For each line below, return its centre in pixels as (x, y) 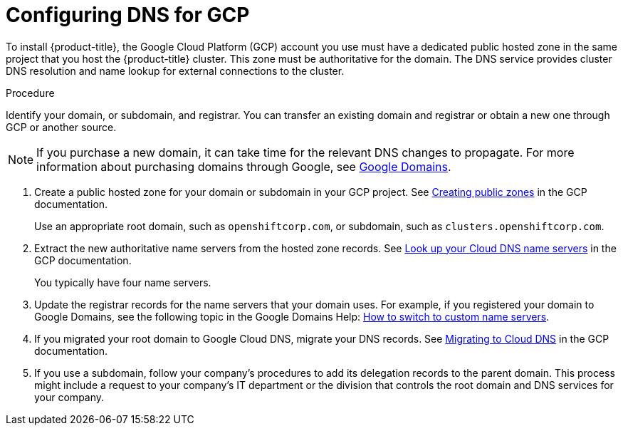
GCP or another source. (61, 127)
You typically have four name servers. (123, 282)
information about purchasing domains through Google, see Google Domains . (244, 166)
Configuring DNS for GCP (128, 15)
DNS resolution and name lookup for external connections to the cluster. (175, 71)
